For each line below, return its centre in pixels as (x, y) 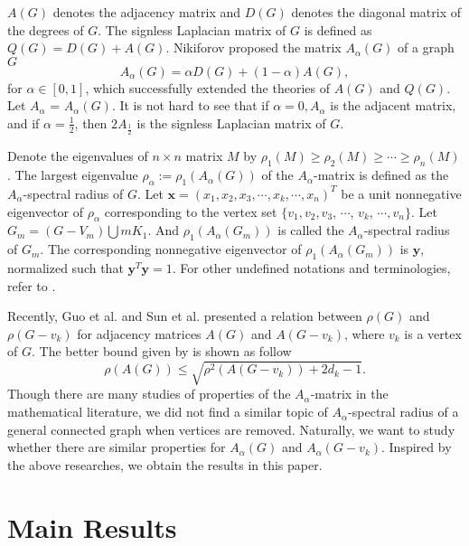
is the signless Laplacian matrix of (231, 122)
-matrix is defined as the (381, 175)
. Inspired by (417, 447)
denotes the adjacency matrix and (147, 12)
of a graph (426, 47)
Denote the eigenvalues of (78, 156)
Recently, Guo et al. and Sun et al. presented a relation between (185, 316)
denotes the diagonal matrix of (376, 12)
